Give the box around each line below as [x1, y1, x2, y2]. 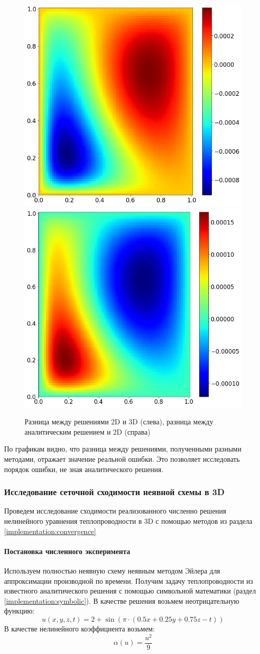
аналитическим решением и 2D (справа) [25, 426, 150, 437]
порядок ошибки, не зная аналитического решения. [4, 463, 164, 474]
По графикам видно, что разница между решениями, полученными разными [4, 443, 242, 454]
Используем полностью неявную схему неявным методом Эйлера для [4, 565, 221, 576]
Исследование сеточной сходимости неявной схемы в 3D [4, 485, 225, 498]
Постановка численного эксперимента [4, 545, 131, 556]
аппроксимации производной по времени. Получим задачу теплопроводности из [4, 575, 253, 586]
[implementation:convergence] [4, 525, 96, 536]
